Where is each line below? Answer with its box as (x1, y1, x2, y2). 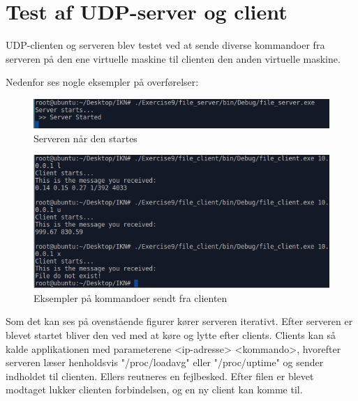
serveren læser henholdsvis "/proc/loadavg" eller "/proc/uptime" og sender (6, 355, 324, 370)
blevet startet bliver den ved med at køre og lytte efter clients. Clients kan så (6, 327, 336, 342)
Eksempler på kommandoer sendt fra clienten (33, 290, 228, 305)
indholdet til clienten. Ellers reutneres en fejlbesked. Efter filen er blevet (6, 368, 314, 383)
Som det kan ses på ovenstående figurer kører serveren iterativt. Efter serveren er (6, 314, 353, 328)
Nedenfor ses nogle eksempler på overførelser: (6, 75, 199, 89)
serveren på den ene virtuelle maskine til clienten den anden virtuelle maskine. (6, 51, 341, 66)
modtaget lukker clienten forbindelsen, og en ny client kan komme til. (6, 382, 303, 397)
